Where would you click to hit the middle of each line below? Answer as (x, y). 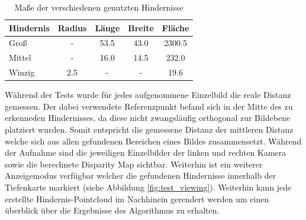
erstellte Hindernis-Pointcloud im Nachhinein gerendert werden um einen (137, 198)
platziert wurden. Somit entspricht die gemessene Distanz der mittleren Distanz (149, 129)
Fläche (175, 27)
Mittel (20, 58)
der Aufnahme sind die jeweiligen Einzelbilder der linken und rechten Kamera (146, 152)
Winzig (22, 72)
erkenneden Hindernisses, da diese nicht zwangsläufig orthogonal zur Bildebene (148, 118)
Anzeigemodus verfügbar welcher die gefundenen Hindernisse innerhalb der (141, 175)
